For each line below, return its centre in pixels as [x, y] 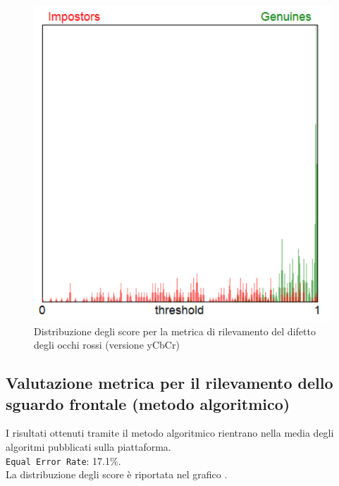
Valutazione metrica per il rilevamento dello [169, 383]
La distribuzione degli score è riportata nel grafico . [117, 474]
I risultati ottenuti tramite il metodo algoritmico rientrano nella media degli [170, 433]
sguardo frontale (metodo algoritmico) [148, 403]
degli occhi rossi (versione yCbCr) [107, 345]
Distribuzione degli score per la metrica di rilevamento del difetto [175, 331]
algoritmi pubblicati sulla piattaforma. [88, 446]
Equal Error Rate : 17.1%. [63, 460]
